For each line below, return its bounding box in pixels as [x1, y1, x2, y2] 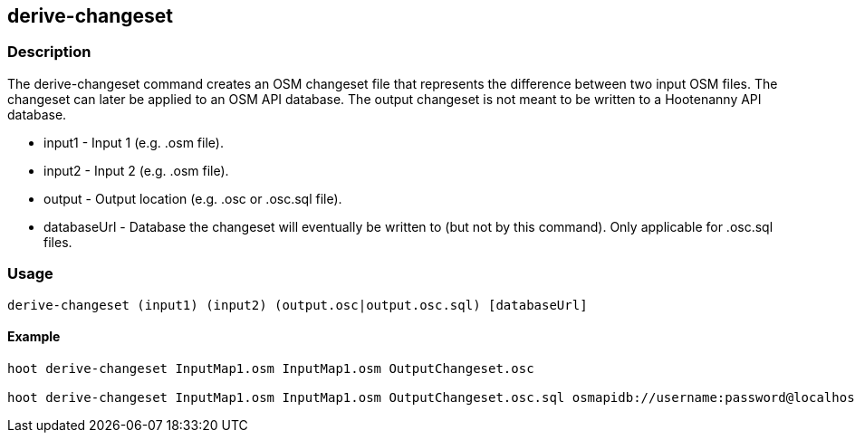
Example [7, 329, 61, 345]
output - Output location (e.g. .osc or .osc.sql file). [43, 190, 342, 206]
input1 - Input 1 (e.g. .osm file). [43, 134, 224, 150]
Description [7, 43, 91, 62]
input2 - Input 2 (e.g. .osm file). [43, 162, 229, 178]
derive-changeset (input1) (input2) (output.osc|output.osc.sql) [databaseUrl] [7, 297, 588, 312]
